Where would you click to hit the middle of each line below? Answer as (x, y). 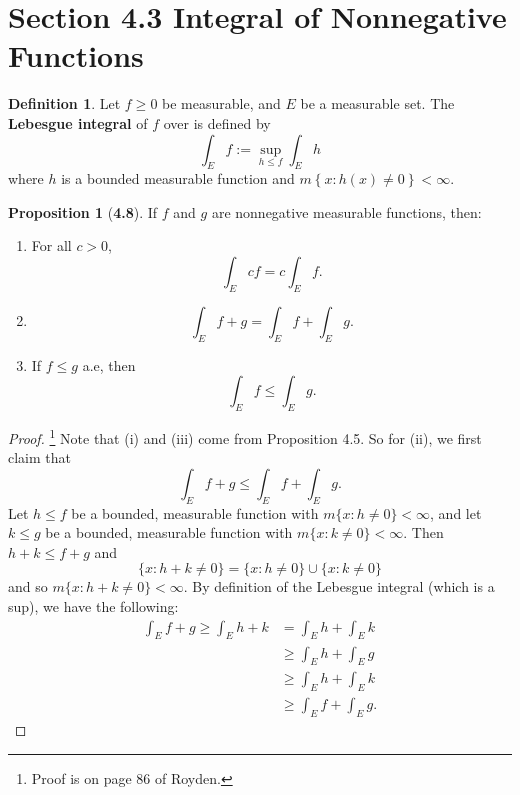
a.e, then (109, 364)
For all (51, 245)
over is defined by (217, 122)
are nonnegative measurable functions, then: (346, 211)
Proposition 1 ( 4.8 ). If (83, 211)
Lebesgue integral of (78, 122)
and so (28, 586)
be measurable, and (221, 103)
